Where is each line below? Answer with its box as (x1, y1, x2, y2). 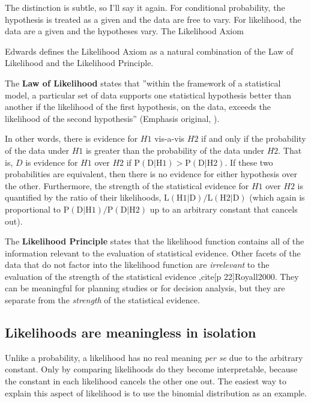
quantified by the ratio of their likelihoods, (5, 191, 162, 204)
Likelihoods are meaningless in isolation (5, 323, 256, 342)
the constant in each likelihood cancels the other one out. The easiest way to (5, 375, 286, 387)
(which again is (249, 191, 305, 204)
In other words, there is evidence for (5, 132, 138, 145)
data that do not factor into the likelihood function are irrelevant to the (5, 258, 270, 271)
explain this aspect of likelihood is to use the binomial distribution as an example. (5, 386, 307, 399)
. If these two (225, 156, 273, 168)
